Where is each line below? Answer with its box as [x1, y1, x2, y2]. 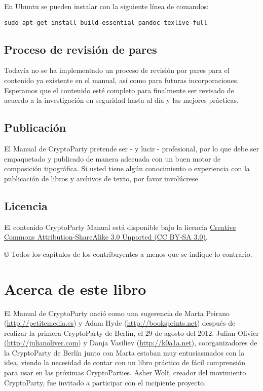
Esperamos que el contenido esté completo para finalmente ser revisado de [4, 85, 234, 95]
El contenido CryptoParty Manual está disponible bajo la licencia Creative [4, 221, 236, 232]
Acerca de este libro [4, 278, 146, 299]
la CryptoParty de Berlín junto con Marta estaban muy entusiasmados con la [4, 347, 245, 358]
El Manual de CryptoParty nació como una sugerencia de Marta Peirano [4, 307, 230, 318]
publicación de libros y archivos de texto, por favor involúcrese [4, 173, 198, 183]
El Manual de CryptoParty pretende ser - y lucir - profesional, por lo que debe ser [4, 143, 259, 154]
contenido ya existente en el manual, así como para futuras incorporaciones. [4, 75, 239, 86]
